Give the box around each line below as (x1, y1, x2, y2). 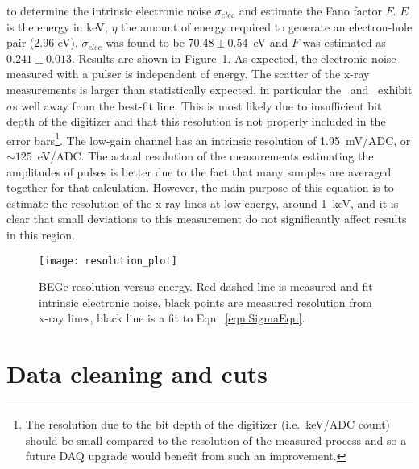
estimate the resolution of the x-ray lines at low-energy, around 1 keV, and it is (6, 194, 399, 211)
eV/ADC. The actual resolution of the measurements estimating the (37, 147, 374, 164)
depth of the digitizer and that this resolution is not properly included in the (6, 113, 386, 130)
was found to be (106, 34, 185, 51)
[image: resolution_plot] (39, 255, 177, 267)
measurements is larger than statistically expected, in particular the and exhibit (6, 81, 413, 98)
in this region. (6, 226, 75, 243)
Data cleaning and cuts (6, 357, 268, 390)
